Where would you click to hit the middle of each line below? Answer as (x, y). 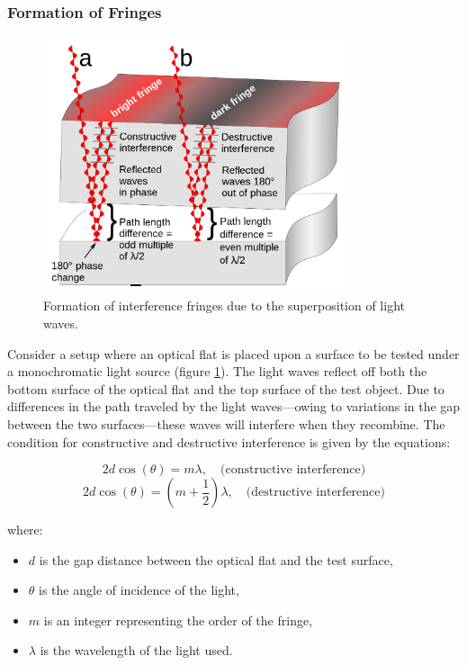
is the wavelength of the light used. (136, 650)
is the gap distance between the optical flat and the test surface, (216, 559)
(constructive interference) (293, 470)
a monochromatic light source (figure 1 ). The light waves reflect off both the (217, 371)
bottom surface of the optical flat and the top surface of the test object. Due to (226, 388)
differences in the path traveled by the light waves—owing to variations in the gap (234, 406)
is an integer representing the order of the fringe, (178, 620)
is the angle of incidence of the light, (139, 590)
